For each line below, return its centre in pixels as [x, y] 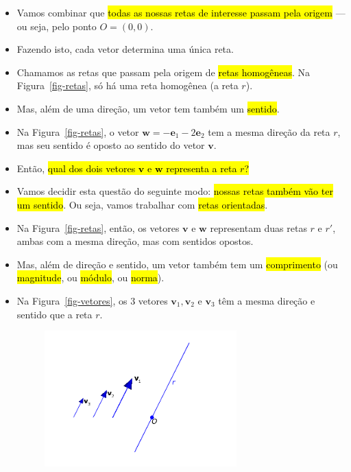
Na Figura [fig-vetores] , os [72, 300]
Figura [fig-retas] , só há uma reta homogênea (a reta [128, 85]
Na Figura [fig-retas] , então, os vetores [98, 227]
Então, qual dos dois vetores [76, 168]
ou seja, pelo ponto [57, 26]
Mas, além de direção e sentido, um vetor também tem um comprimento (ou [177, 264]
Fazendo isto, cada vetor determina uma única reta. [125, 49]
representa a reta [202, 168]
